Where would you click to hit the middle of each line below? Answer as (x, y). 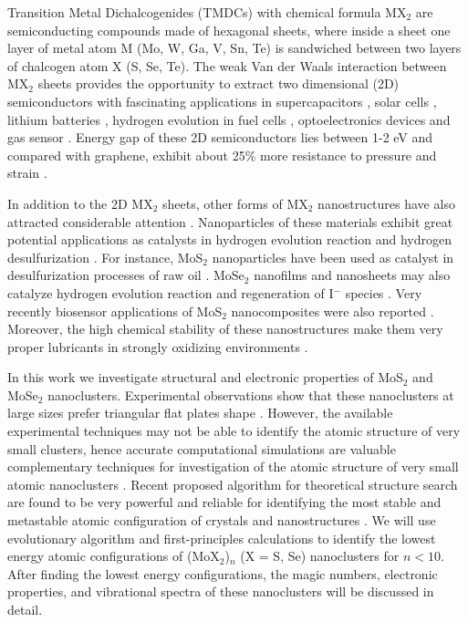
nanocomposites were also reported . (333, 311)
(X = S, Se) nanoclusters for (320, 556)
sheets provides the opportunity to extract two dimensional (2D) (218, 83)
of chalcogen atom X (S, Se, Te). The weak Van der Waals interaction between (227, 65)
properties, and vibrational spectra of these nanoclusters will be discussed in (221, 591)
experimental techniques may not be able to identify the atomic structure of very (234, 431)
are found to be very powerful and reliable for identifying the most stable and (224, 502)
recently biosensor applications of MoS (115, 311)
